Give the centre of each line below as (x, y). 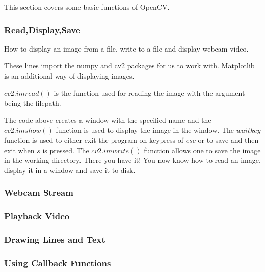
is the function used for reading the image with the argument (149, 93)
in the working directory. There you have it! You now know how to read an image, (132, 160)
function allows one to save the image (202, 150)
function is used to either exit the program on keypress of (94, 140)
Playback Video (37, 216)
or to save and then (228, 140)
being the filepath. (33, 103)
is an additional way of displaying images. (69, 76)
